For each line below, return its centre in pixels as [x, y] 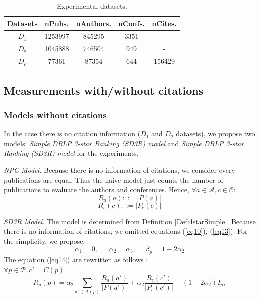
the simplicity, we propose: [45, 241]
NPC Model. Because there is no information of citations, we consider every [120, 170]
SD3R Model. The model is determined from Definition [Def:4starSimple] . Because [130, 221]
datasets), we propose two [216, 134]
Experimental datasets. [92, 6]
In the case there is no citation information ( [72, 134]
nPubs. [57, 23]
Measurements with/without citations [104, 90]
